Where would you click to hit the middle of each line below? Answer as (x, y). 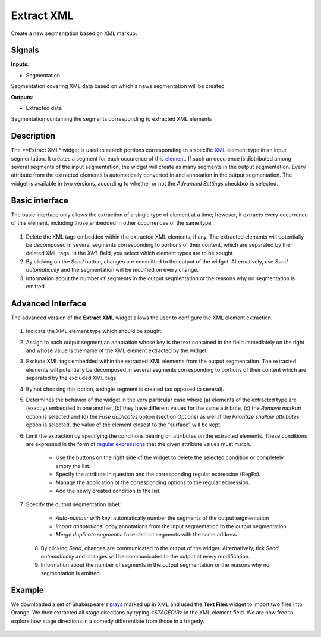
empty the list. (73, 466)
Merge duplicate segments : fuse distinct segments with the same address (146, 535)
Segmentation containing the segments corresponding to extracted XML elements (111, 119)
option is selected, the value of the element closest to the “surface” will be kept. (124, 425)
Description (33, 136)
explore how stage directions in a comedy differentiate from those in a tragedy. (108, 621)
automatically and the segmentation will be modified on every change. (112, 270)
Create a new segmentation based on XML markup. (74, 33)
